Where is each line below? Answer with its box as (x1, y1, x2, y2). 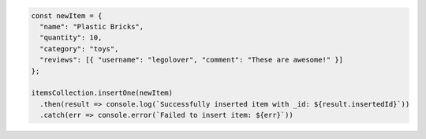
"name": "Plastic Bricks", (39, 22, 144, 31)
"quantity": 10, (39, 33, 103, 43)
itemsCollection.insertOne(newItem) (31, 88, 174, 98)
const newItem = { (31, 11, 103, 20)
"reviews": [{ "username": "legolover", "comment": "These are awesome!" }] (39, 55, 343, 65)
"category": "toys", (39, 44, 119, 53)
